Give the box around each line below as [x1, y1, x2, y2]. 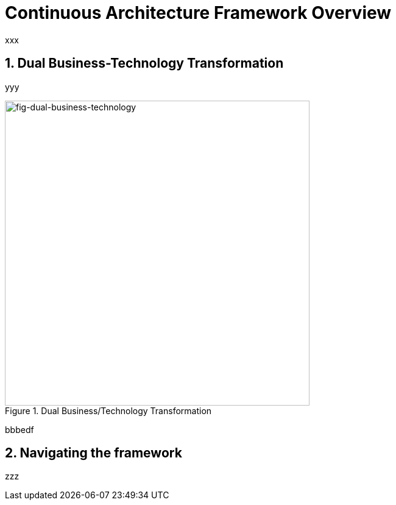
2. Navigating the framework [5, 445, 182, 461]
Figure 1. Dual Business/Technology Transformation [5, 405, 212, 416]
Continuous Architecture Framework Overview [5, 2, 392, 23]
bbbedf [5, 424, 34, 435]
